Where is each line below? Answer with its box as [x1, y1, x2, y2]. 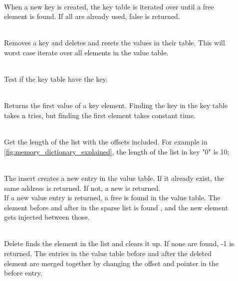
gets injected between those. [4, 212, 90, 222]
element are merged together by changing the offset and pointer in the [4, 258, 219, 268]
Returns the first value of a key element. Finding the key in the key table [4, 100, 228, 111]
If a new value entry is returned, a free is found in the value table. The [4, 192, 221, 203]
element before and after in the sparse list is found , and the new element [4, 202, 229, 212]
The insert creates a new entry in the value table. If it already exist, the [4, 172, 224, 183]
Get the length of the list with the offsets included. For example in [4, 137, 208, 147]
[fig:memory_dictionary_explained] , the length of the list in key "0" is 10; [4, 146, 230, 156]
